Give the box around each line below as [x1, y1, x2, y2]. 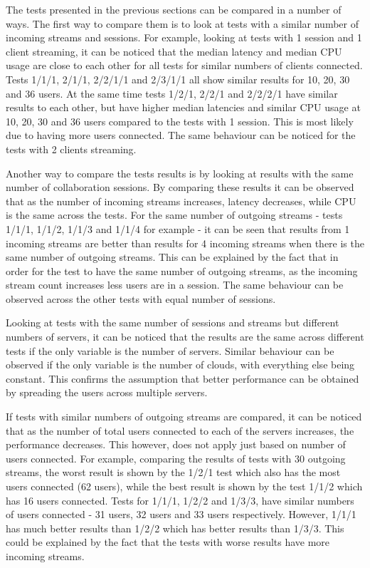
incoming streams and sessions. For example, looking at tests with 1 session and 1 [6, 30, 362, 45]
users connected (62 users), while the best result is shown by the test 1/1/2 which [6, 479, 363, 493]
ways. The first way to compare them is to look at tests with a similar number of [6, 16, 359, 31]
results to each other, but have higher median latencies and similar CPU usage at [6, 100, 361, 115]
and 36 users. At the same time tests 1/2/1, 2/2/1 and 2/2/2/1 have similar [6, 86, 338, 100]
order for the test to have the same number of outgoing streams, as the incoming [6, 263, 358, 278]
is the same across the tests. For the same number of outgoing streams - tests [6, 207, 343, 222]
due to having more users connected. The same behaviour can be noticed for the [6, 128, 356, 143]
